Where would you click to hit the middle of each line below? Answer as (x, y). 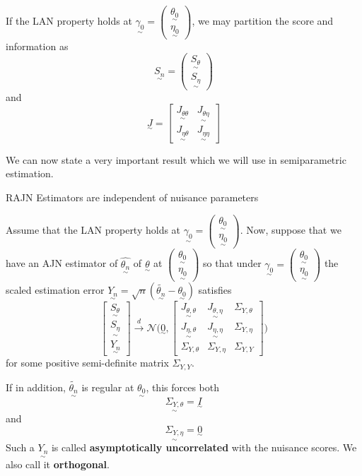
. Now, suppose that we (291, 230)
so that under (232, 263)
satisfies (215, 290)
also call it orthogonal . (58, 464)
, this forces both (183, 387)
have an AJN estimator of (62, 263)
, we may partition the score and (263, 21)
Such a (20, 447)
